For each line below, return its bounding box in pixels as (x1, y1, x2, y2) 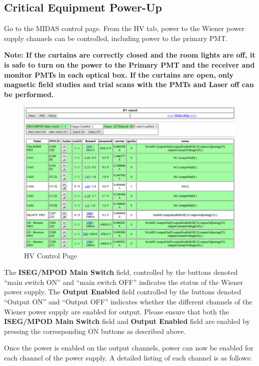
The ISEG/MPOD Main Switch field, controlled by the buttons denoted (4, 267, 238, 277)
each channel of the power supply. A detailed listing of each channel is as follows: (4, 352, 252, 362)
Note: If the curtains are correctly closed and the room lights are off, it (4, 50, 255, 60)
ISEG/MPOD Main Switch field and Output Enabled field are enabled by (4, 316, 250, 326)
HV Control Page (24, 250, 77, 260)
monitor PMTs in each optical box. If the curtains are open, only (4, 69, 233, 80)
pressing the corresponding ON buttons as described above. (4, 325, 186, 336)
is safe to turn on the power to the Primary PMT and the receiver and (4, 59, 255, 70)
